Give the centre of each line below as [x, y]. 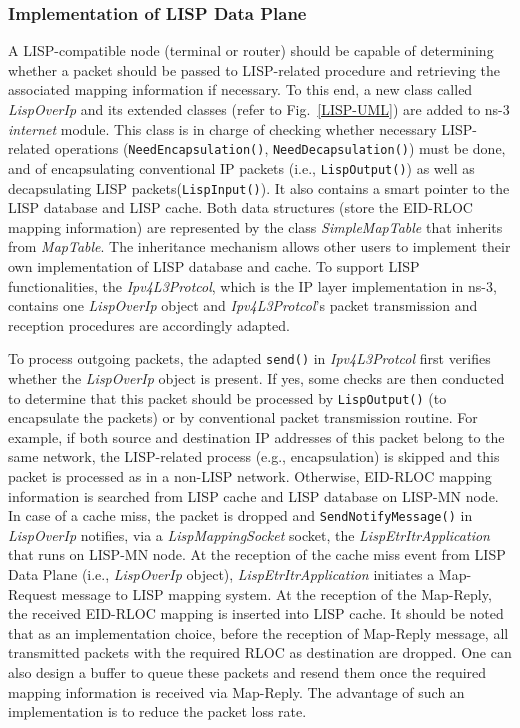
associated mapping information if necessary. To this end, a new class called [240, 89]
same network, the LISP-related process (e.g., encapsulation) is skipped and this [254, 456]
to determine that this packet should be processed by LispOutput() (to [227, 397]
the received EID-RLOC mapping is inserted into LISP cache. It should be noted [256, 613]
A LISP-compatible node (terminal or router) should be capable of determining [251, 50]
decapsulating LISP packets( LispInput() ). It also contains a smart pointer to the [259, 187]
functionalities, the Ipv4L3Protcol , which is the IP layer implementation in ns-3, [252, 285]
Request [32, 593]
